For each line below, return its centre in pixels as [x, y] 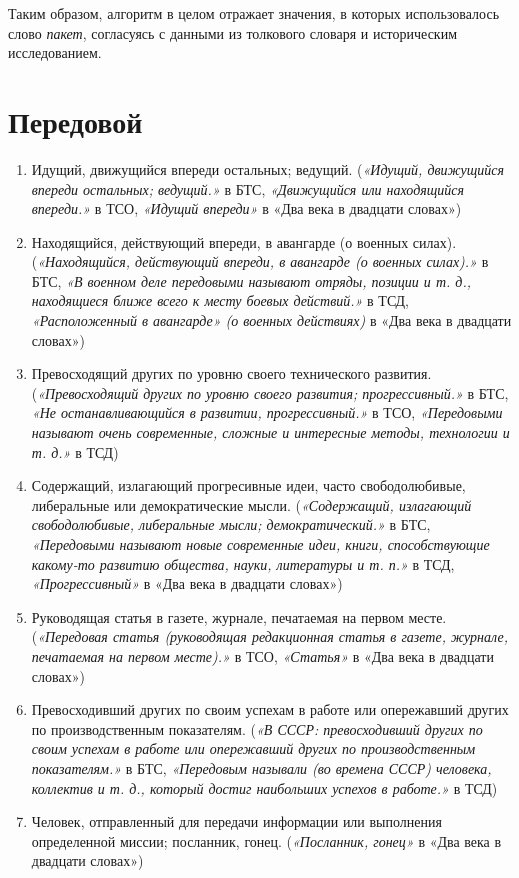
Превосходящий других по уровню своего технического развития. [231, 373]
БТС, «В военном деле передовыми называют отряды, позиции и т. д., [251, 280]
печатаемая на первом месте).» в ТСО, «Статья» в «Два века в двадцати [262, 655]
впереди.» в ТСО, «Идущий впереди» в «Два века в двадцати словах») [246, 208]
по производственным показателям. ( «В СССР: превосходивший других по [257, 728]
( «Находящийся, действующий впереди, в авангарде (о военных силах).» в [260, 261]
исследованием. [55, 52]
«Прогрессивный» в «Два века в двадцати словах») [187, 583]
